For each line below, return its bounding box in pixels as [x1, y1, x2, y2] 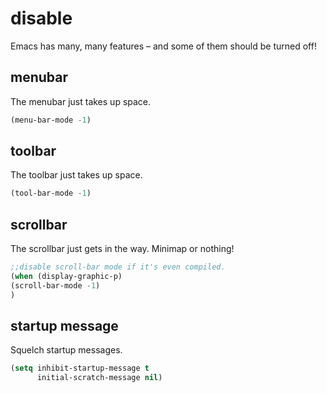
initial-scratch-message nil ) [36, 373, 163, 383]
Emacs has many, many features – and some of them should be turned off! [10, 40, 317, 52]
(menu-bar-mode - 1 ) [10, 115, 92, 125]
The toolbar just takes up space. [10, 169, 143, 181]
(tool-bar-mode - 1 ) [10, 188, 92, 199]
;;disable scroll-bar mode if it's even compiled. [10, 262, 226, 272]
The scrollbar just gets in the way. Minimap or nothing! [10, 243, 235, 255]
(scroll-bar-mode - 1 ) [10, 280, 101, 291]
